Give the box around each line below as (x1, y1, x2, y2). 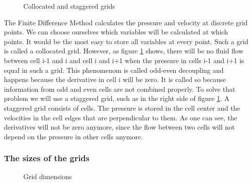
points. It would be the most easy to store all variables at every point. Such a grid (4, 36, 249, 46)
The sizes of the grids (4, 152, 90, 164)
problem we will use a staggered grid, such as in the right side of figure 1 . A (4, 93, 230, 103)
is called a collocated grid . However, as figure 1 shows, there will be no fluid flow (4, 46, 244, 56)
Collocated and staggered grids (23, 1, 115, 11)
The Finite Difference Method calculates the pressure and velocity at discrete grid (4, 17, 248, 27)
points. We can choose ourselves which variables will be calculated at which (4, 27, 228, 37)
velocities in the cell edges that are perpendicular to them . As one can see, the (4, 112, 237, 122)
